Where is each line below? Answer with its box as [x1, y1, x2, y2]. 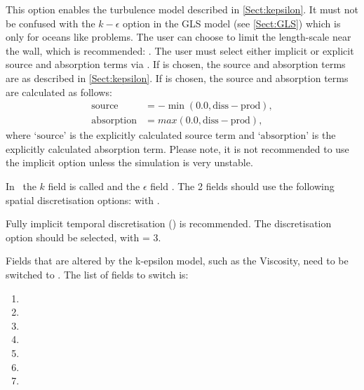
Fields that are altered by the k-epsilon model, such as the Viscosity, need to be [6, 253, 349, 268]
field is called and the [48, 179, 140, 193]
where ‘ [6, 128, 37, 142]
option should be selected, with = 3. [6, 229, 161, 244]
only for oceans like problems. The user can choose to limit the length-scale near [6, 29, 351, 44]
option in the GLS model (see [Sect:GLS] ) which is [123, 15, 341, 30]
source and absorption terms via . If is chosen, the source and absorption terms [6, 57, 346, 72]
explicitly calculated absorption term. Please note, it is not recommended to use [6, 141, 349, 156]
